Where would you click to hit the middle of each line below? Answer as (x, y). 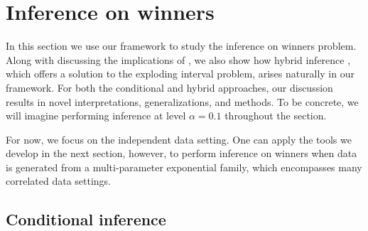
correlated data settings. (59, 181)
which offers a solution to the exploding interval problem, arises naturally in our (180, 74)
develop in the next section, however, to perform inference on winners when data (182, 153)
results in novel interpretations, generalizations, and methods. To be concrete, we (182, 101)
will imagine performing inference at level (96, 116)
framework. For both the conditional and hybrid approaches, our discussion (169, 87)
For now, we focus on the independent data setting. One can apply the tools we (179, 139)
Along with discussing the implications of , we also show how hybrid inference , (178, 59)
